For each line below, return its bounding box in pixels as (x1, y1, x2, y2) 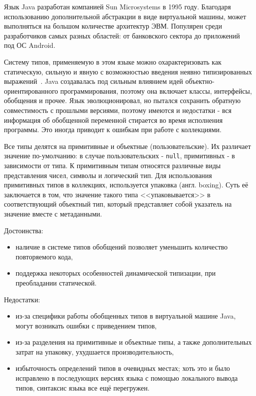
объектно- (185, 76, 215, 86)
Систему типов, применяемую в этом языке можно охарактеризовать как (4, 56, 222, 67)
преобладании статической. (15, 277, 97, 288)
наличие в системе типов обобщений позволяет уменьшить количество (15, 242, 228, 252)
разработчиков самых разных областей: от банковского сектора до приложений (4, 30, 240, 40)
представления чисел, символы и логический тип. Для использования (4, 170, 212, 180)
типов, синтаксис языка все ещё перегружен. (15, 382, 150, 393)
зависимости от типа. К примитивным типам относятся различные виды (4, 160, 221, 170)
